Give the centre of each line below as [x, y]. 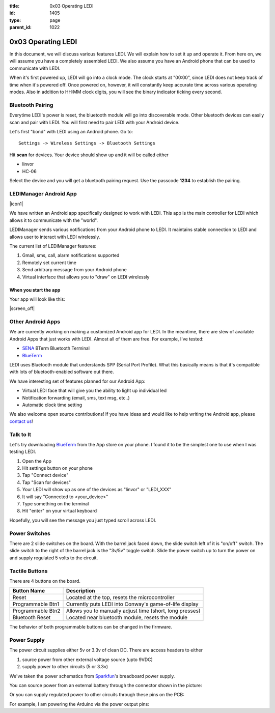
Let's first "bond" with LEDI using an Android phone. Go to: [71, 131]
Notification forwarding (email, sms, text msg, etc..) [76, 397]
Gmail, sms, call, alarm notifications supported [71, 255]
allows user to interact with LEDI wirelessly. [55, 237]
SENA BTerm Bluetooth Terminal [56, 348]
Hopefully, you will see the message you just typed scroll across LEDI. [83, 520]
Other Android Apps [35, 322]
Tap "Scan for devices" [47, 482]
